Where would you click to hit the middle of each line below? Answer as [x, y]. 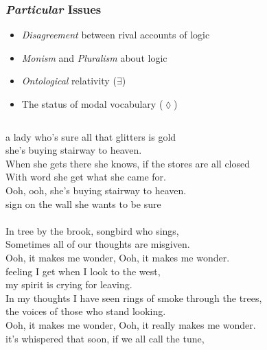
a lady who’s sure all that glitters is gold [91, 136]
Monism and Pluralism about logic [94, 57]
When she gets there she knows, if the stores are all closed [128, 163]
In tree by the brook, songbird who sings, [92, 230]
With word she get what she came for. [86, 177]
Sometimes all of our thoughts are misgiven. [98, 244]
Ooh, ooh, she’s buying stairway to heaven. [96, 190]
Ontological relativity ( [69, 81]
